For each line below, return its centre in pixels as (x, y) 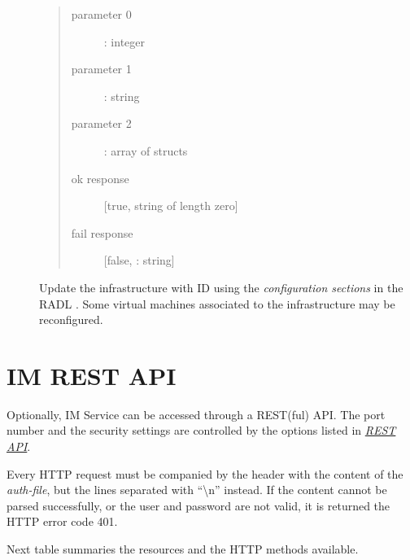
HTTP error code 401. (62, 521)
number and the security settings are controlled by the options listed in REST (201, 430)
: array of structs (146, 150)
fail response (102, 232)
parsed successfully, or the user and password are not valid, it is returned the (198, 505)
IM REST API (92, 375)
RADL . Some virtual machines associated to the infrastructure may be (217, 303)
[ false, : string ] (139, 260)
